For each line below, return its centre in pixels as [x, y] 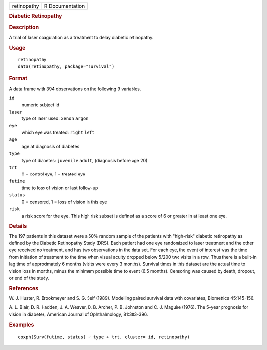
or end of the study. [29, 278]
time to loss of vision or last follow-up [60, 188]
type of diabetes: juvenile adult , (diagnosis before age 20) [85, 160]
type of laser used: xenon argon [55, 118]
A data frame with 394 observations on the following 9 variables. [75, 89]
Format [18, 78]
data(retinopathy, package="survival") [66, 66]
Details [18, 226]
